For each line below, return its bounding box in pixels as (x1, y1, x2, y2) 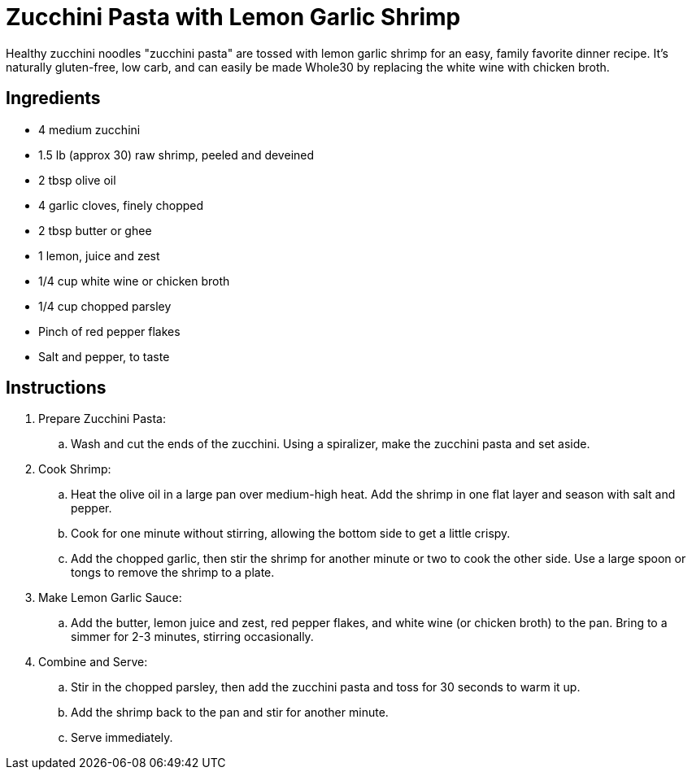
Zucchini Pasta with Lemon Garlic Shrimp (6, 3, 461, 31)
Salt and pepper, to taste (38, 349, 170, 364)
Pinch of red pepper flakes (38, 324, 181, 338)
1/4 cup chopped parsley (38, 299, 172, 313)
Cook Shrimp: (38, 462, 111, 477)
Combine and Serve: (38, 655, 148, 669)
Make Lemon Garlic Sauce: (38, 591, 182, 605)
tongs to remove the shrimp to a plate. (71, 565, 275, 580)
